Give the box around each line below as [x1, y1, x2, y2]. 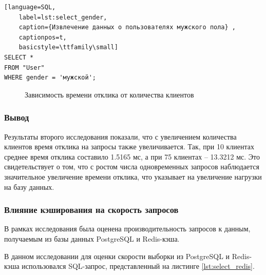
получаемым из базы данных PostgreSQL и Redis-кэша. [4, 233, 180, 244]
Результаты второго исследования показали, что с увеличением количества [4, 131, 237, 142]
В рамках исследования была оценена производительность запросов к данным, [4, 223, 251, 234]
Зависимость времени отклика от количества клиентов [25, 89, 194, 100]
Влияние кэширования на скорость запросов [4, 203, 179, 216]
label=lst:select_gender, [18, 13, 107, 21]
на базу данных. [4, 181, 54, 192]
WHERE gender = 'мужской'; [4, 74, 96, 82]
